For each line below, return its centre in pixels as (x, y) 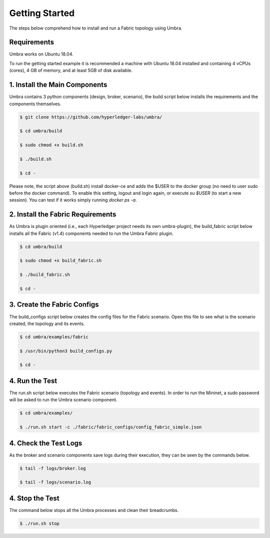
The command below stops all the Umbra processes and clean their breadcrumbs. (94, 510)
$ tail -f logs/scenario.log (55, 482)
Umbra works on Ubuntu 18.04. (41, 54)
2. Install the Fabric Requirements (63, 215)
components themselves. (35, 104)
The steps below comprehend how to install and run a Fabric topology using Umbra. (96, 28)
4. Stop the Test (34, 498)
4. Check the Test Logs (46, 443)
